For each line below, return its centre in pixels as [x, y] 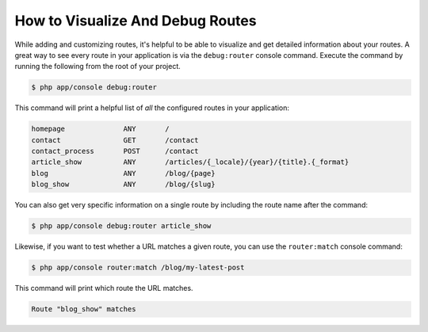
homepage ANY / [100, 129]
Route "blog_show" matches [84, 309]
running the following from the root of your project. [98, 67]
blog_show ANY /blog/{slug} [123, 185]
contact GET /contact [115, 140]
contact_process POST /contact [115, 151]
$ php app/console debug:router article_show [121, 226]
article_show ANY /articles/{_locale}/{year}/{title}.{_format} [190, 162]
